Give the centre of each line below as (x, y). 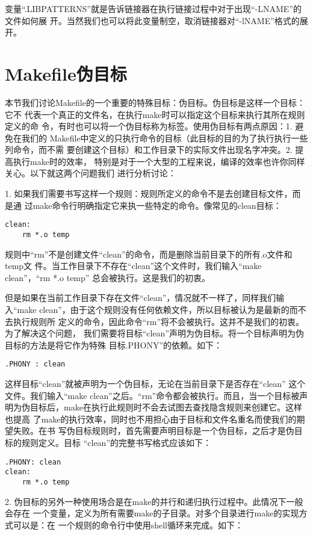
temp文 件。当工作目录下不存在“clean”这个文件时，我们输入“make (133, 266)
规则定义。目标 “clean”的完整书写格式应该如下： (116, 442)
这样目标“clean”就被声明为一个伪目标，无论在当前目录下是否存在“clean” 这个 (155, 383)
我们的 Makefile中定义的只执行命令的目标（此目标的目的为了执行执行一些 (165, 138)
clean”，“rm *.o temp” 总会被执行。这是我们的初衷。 (108, 277)
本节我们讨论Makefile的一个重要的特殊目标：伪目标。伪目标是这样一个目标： (155, 102)
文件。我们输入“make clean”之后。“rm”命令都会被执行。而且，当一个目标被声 (156, 395)
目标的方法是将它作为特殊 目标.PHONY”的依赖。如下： (114, 345)
